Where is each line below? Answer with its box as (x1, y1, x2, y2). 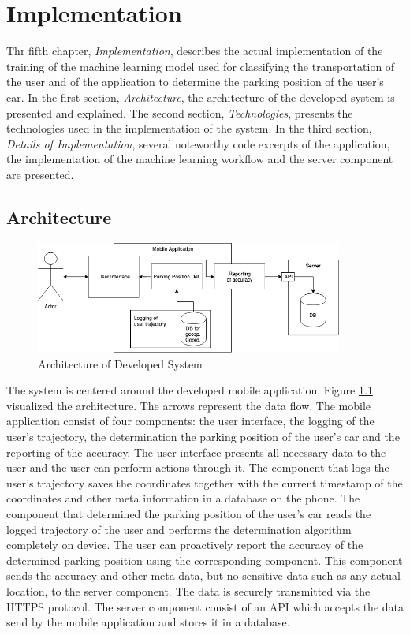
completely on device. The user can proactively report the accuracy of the (6, 536, 363, 553)
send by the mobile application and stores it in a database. (6, 614, 290, 630)
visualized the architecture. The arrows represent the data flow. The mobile (6, 397, 371, 413)
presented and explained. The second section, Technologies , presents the (6, 104, 353, 121)
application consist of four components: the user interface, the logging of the (6, 413, 375, 429)
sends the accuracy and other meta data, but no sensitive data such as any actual (6, 567, 401, 584)
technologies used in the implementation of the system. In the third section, (6, 120, 372, 136)
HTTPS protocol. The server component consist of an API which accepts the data (6, 598, 404, 614)
